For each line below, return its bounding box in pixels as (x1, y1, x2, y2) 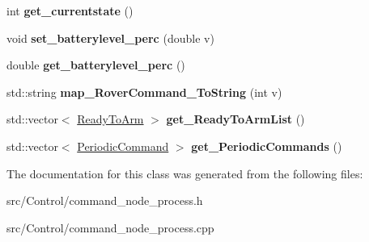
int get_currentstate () (6, 2, 134, 19)
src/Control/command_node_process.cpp (6, 219, 214, 236)
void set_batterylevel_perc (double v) (6, 29, 214, 46)
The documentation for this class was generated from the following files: (6, 165, 363, 181)
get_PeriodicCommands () (191, 137, 342, 154)
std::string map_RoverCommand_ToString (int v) (6, 83, 282, 100)
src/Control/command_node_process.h (6, 192, 203, 209)
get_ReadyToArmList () (166, 111, 305, 127)
